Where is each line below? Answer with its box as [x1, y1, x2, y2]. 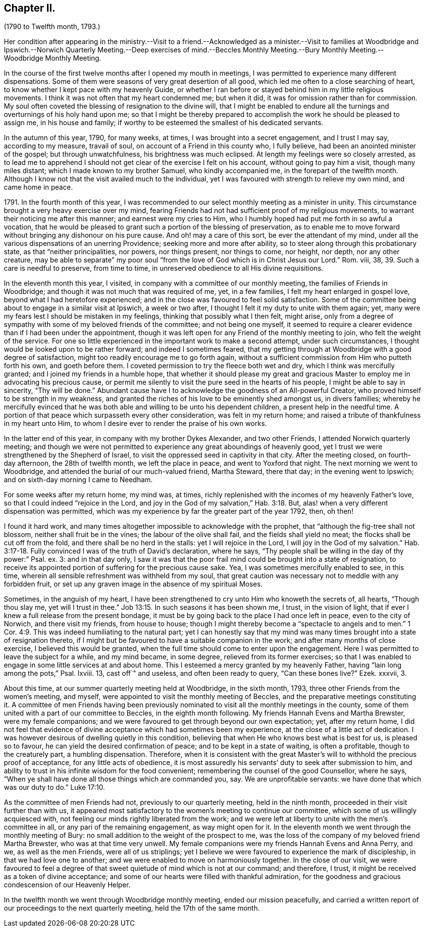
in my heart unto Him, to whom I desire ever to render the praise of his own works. [4, 419, 267, 428]
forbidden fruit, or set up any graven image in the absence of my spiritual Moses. [4, 580, 263, 588]
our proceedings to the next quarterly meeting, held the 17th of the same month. [4, 904, 260, 913]
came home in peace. [4, 183, 73, 192]
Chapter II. [4, 2, 56, 14]
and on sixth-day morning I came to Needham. [4, 475, 153, 484]
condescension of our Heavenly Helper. [4, 881, 131, 889]
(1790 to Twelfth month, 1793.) [4, 22, 100, 31]
